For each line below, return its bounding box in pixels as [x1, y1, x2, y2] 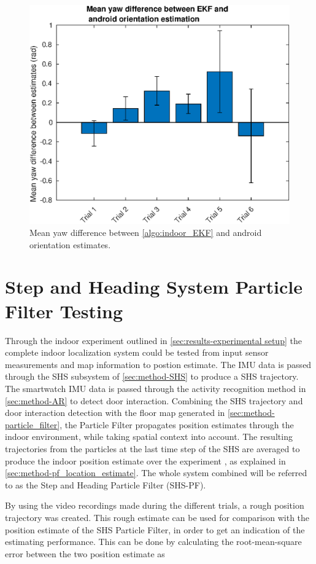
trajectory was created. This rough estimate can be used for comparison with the [5, 511, 310, 523]
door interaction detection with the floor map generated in [5, 406, 225, 419]
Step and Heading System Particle [5, 274, 303, 299]
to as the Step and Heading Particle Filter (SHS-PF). [5, 478, 206, 491]
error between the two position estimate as [5, 547, 165, 560]
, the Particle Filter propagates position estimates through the [60, 418, 294, 431]
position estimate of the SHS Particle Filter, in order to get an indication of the [5, 523, 305, 536]
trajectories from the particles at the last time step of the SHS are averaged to [5, 442, 300, 455]
